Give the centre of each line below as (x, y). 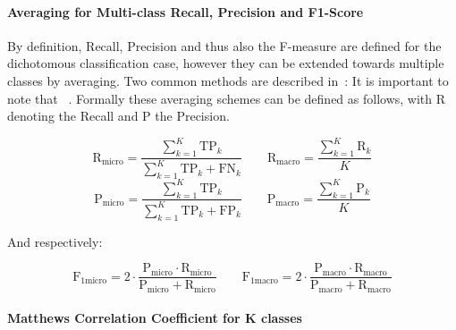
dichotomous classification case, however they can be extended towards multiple (226, 63)
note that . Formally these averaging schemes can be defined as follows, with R (227, 98)
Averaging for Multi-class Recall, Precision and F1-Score (186, 11)
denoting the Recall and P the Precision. (118, 116)
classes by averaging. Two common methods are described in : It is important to (228, 80)
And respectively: (55, 241)
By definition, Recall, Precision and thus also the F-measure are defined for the (224, 45)
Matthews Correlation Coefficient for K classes (155, 318)
